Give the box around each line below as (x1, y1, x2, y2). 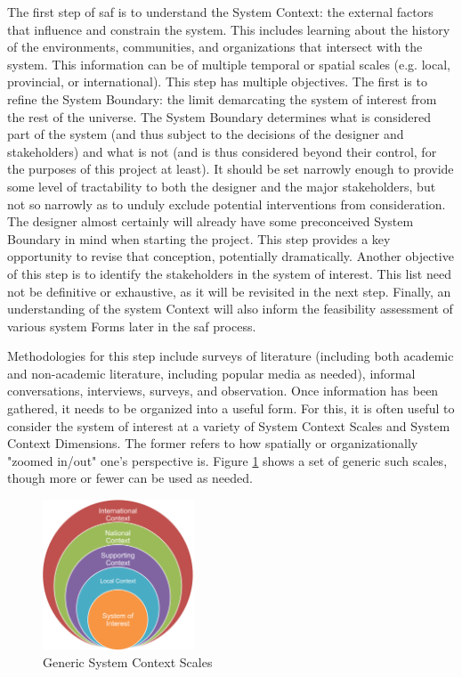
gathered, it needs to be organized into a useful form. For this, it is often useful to (7, 399, 455, 418)
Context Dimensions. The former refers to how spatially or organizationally (7, 434, 418, 453)
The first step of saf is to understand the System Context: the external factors (7, 3, 434, 20)
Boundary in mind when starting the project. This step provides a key (7, 229, 391, 248)
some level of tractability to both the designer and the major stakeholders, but (7, 176, 436, 195)
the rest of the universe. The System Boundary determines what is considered (7, 107, 432, 126)
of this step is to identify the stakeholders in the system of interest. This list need (7, 264, 451, 282)
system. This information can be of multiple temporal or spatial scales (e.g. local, (7, 54, 450, 73)
